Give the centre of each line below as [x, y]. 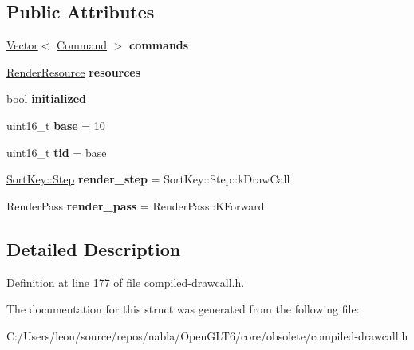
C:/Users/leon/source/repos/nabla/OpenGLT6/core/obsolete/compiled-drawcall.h [207, 335]
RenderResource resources [74, 71]
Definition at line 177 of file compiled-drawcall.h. [126, 282]
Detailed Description [94, 248]
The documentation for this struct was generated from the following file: [183, 309]
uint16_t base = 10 [56, 125]
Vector [22, 45]
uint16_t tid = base [57, 152]
